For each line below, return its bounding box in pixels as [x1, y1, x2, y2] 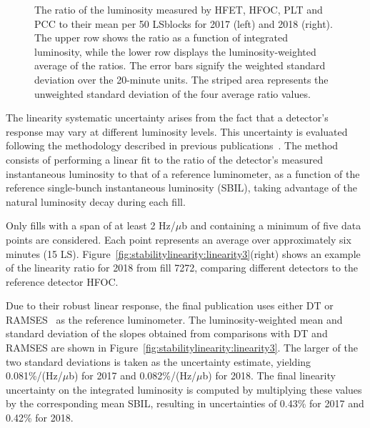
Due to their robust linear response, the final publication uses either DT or [6, 298, 334, 313]
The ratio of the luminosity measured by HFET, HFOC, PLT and [34, 2, 323, 16]
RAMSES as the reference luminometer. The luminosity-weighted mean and [6, 312, 343, 327]
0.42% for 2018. [6, 410, 74, 425]
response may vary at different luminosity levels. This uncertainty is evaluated [6, 124, 348, 139]
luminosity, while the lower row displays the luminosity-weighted [34, 44, 316, 59]
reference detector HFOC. [6, 274, 119, 289]
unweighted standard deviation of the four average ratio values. [34, 86, 311, 101]
